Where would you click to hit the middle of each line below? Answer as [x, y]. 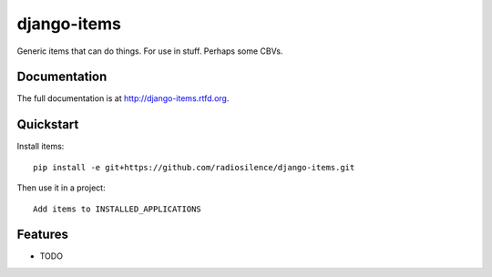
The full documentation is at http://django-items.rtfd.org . [123, 98]
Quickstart [48, 124]
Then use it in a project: [61, 188]
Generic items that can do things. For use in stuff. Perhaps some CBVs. [150, 51]
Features [42, 235]
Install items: [41, 147]
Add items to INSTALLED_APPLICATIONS [118, 209]
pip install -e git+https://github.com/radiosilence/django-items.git [194, 167]
